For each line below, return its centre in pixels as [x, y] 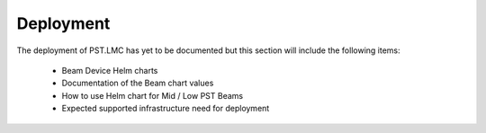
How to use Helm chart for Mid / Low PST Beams [152, 95]
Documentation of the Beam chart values [138, 83]
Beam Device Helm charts [110, 70]
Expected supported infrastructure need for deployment [166, 109]
